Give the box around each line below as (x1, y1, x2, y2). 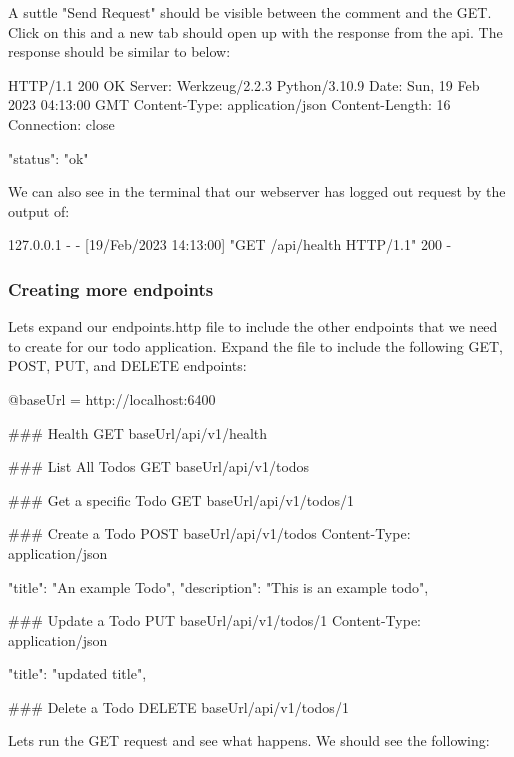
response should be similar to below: (8, 41, 231, 62)
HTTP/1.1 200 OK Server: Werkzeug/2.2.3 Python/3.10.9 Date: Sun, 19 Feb (8, 74, 480, 95)
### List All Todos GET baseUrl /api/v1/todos (8, 456, 310, 477)
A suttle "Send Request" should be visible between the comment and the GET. (8, 2, 492, 22)
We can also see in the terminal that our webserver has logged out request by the (8, 181, 506, 202)
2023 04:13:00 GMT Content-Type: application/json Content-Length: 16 (8, 94, 451, 115)
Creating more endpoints (8, 276, 214, 301)
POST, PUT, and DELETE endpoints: (8, 355, 247, 376)
